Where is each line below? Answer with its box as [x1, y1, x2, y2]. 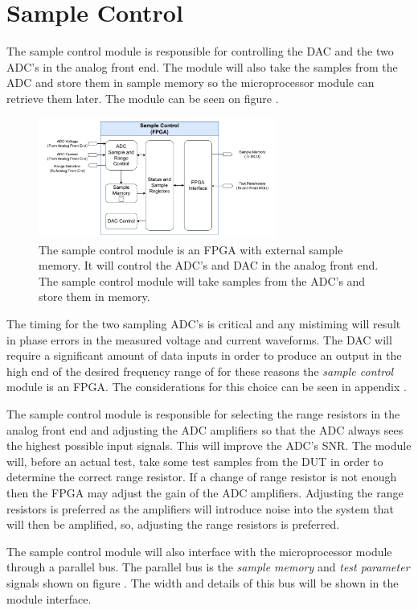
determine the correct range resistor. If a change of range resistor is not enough [6, 468, 397, 485]
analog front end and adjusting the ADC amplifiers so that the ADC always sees [6, 421, 404, 438]
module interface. [6, 590, 92, 607]
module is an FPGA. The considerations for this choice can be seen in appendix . [6, 378, 407, 395]
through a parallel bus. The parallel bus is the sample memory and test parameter [6, 558, 410, 575]
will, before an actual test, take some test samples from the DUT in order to [6, 452, 383, 469]
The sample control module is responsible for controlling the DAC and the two [6, 43, 394, 60]
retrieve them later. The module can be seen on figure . [6, 89, 279, 106]
